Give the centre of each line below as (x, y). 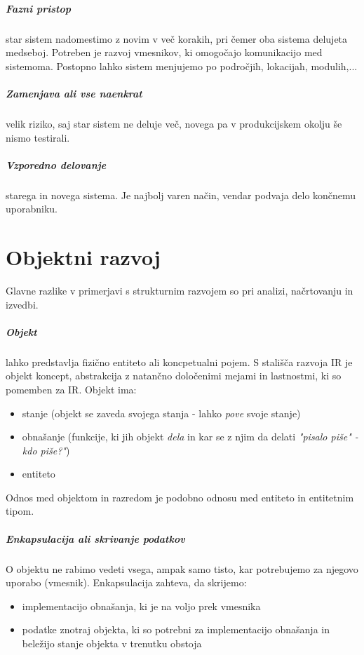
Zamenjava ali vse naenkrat (74, 93)
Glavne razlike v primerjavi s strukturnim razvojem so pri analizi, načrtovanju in (180, 290)
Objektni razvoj (83, 257)
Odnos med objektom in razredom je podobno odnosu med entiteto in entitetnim (180, 497)
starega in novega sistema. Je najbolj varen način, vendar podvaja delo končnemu (181, 195)
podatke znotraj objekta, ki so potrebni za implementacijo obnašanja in (176, 629)
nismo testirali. (38, 137)
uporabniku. (32, 209)
